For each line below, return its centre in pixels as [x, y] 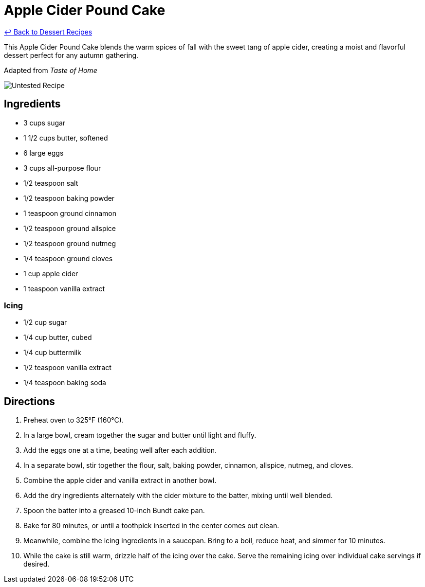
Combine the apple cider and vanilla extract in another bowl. [120, 480]
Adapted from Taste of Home [51, 70]
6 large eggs [44, 153]
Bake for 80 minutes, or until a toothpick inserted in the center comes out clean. [151, 526]
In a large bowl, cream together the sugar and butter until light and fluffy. [140, 435]
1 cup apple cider [51, 273]
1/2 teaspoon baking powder [69, 198]
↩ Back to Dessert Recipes [48, 32]
